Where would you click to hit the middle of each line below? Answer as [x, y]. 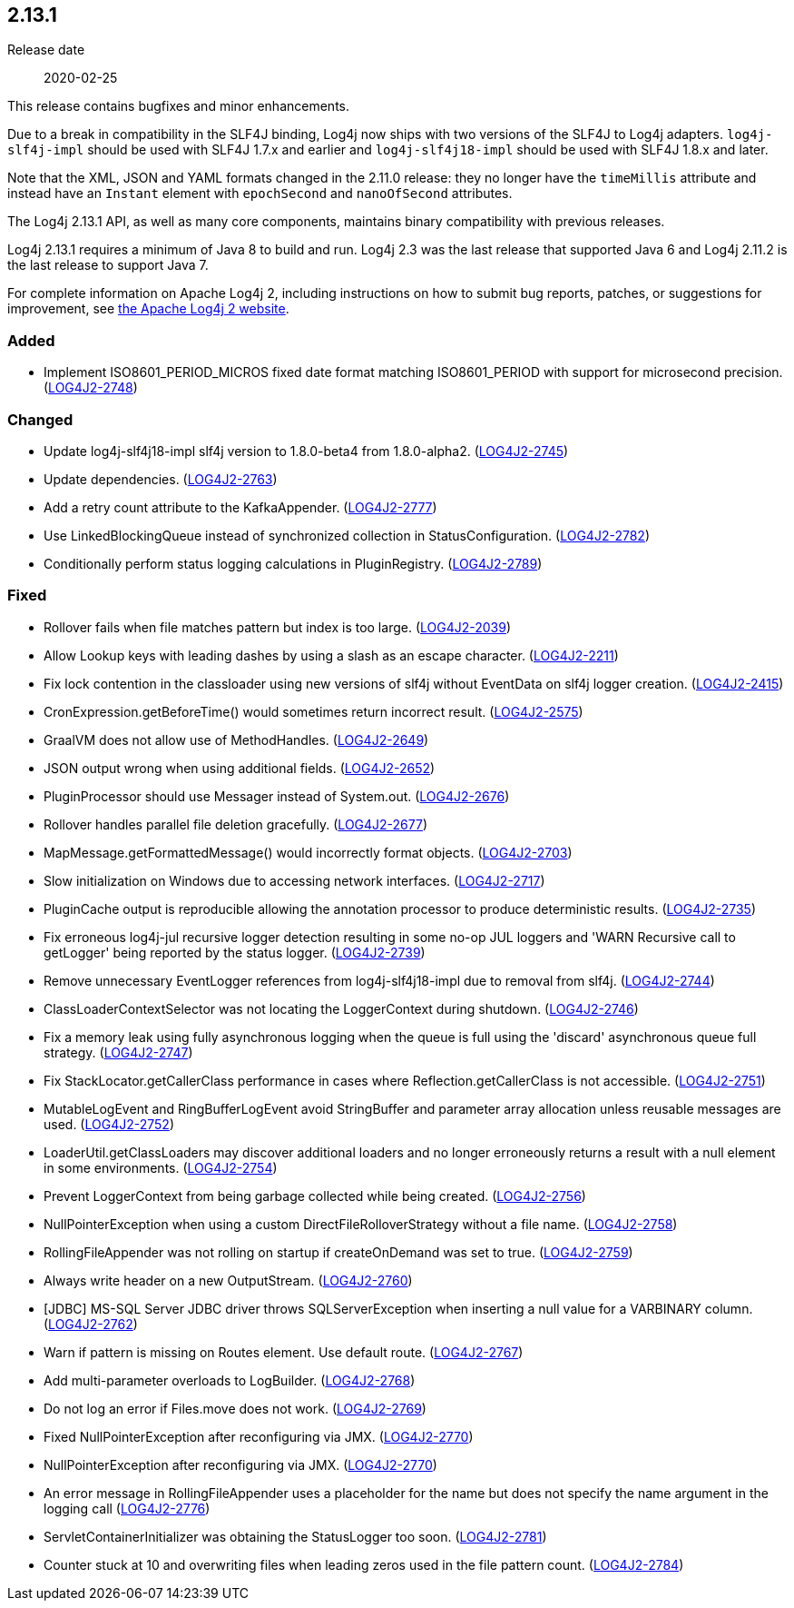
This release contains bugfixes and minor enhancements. [179, 106]
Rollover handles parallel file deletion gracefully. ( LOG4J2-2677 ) [236, 824]
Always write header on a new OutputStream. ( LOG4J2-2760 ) [228, 1280]
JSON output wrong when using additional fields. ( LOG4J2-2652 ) [240, 768]
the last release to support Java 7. [108, 265]
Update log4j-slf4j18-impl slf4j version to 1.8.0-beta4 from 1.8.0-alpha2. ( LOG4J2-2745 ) [306, 451]
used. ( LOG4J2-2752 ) [109, 1124]
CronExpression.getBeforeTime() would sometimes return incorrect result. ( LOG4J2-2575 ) [314, 711]
